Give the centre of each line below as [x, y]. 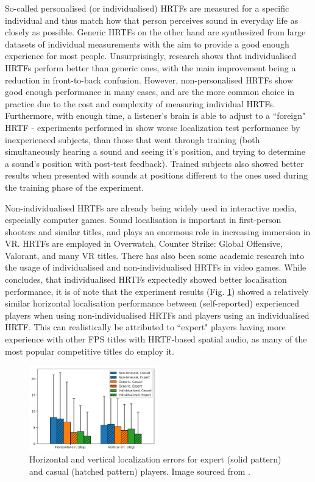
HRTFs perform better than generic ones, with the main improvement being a [150, 67]
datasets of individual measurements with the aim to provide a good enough [147, 44]
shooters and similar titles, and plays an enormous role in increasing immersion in [158, 231]
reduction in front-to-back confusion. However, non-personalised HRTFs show [149, 80]
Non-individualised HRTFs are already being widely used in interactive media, [151, 207]
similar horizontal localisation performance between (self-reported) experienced [152, 303]
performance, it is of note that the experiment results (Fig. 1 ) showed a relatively [157, 291]
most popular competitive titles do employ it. [90, 351]
